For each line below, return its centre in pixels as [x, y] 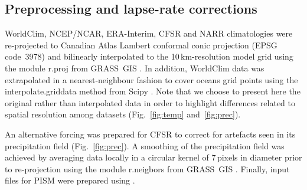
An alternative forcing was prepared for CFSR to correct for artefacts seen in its [150, 134]
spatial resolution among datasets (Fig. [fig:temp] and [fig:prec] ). [123, 114]
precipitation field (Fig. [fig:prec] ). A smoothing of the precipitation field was [145, 145]
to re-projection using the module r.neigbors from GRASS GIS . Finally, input [147, 168]
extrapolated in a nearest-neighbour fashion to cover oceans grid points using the [151, 79]
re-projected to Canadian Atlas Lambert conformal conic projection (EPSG [141, 45]
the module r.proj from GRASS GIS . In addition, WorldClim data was [135, 68]
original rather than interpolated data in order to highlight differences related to [150, 102]
